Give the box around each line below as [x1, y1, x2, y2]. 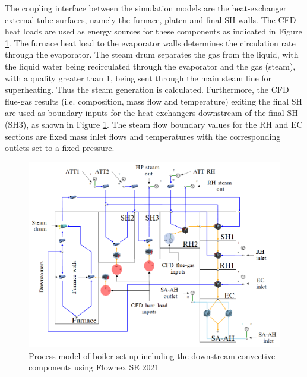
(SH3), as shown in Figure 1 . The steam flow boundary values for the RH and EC [5, 118, 303, 130]
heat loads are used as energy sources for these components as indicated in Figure [5, 25, 302, 37]
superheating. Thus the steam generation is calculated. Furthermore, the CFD [5, 83, 289, 96]
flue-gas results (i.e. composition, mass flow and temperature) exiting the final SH [5, 95, 303, 107]
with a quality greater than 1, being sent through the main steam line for [5, 71, 272, 84]
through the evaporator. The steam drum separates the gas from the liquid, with [5, 48, 299, 61]
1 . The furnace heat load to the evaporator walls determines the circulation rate [5, 36, 296, 49]
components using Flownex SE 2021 [29, 361, 159, 373]
